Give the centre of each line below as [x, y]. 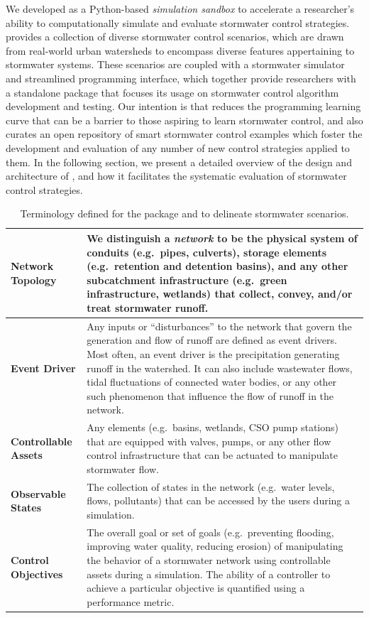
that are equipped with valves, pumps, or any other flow [209, 441]
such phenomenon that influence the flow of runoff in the [210, 395]
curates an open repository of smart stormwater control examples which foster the [184, 134]
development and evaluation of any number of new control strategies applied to [178, 147]
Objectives [37, 574]
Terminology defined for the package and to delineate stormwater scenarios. [184, 213]
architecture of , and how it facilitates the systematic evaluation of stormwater [176, 176]
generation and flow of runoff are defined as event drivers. [212, 340]
